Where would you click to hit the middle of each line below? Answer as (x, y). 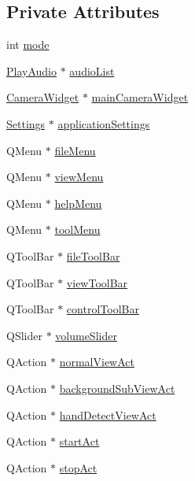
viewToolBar (97, 282)
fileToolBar (93, 255)
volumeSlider (86, 335)
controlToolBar (103, 309)
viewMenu (79, 177)
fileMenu (75, 150)
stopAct (78, 467)
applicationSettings (104, 123)
